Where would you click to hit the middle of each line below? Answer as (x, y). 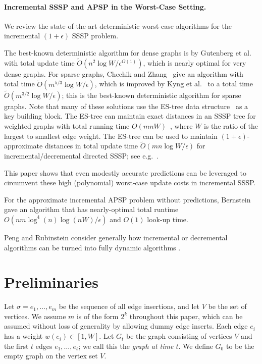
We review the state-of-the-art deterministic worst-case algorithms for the (118, 25)
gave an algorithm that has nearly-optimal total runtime (91, 209)
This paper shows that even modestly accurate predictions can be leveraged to (125, 172)
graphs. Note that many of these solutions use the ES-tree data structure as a (126, 106)
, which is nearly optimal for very (195, 62)
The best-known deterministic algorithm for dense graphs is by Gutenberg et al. (128, 52)
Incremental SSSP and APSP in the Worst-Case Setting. (105, 6)
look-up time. (168, 219)
